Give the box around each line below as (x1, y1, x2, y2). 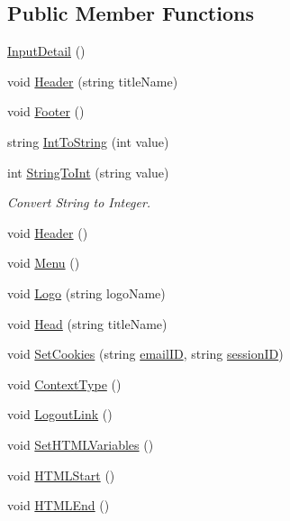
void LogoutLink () (7, 405, 113, 424)
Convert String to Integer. (7, 193, 151, 212)
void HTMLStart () (7, 465, 115, 484)
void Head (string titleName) (7, 314, 168, 333)
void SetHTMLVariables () (7, 434, 154, 453)
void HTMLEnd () (7, 496, 110, 515)
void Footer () (7, 102, 85, 121)
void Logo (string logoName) (7, 283, 166, 302)
